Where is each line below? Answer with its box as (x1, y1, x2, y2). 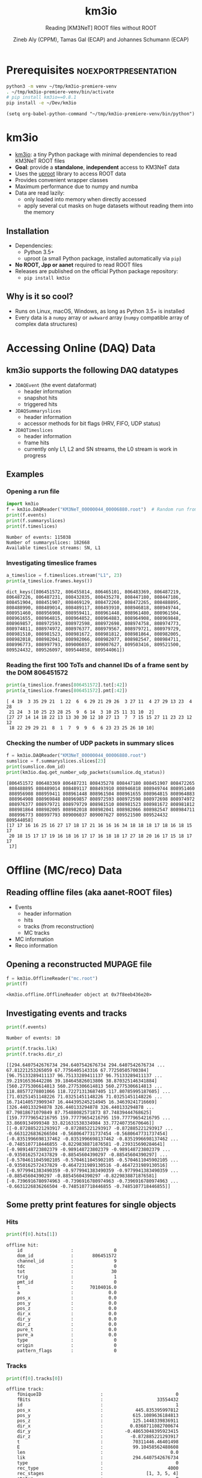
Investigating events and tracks (6, 1008, 127, 1018)
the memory (23, 209, 54, 216)
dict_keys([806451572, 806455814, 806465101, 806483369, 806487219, (6, 589, 182, 595)
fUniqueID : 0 (17, 1391, 179, 1398)
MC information (14, 936, 54, 943)
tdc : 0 (17, 1263, 117, 1269)
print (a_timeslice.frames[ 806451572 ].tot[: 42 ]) (6, 682, 128, 688)
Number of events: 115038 (6, 534, 71, 540)
